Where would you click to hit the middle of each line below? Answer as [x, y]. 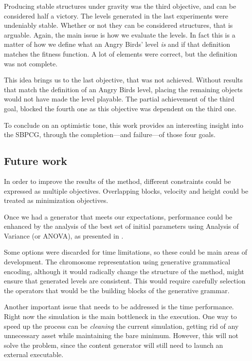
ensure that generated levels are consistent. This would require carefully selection [125, 281]
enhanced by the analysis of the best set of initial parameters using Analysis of [121, 226]
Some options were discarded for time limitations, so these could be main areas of [126, 252]
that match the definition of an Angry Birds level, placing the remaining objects [123, 89]
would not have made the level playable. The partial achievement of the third [119, 99]
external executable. [34, 354]
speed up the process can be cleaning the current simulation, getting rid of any [121, 326]
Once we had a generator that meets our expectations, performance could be [118, 216]
